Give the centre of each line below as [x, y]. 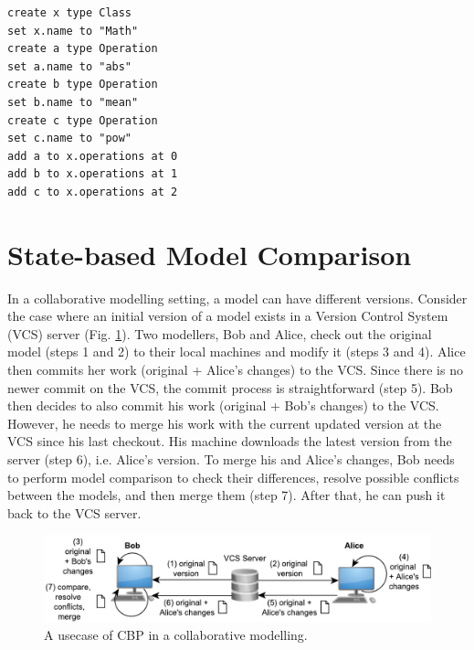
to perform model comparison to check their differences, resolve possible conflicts [233, 477]
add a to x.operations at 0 [93, 156]
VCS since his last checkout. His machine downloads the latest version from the [230, 441]
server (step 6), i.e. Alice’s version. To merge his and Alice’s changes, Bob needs [231, 459]
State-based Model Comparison [210, 254]
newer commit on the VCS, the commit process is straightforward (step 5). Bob [230, 387]
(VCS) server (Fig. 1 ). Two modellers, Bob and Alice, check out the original [220, 333]
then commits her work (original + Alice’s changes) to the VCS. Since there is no [235, 370]
